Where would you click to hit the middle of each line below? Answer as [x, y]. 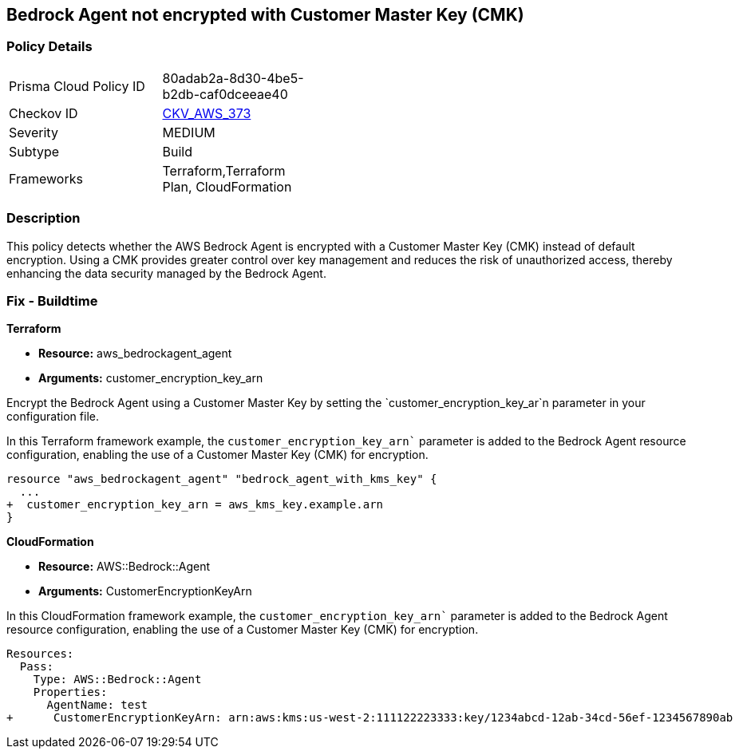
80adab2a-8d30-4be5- [233, 78]
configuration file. [53, 417]
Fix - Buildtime [52, 300]
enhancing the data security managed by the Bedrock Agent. [166, 273]
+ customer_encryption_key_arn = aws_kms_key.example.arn [195, 505]
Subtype [34, 151]
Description [43, 218]
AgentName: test [97, 705]
